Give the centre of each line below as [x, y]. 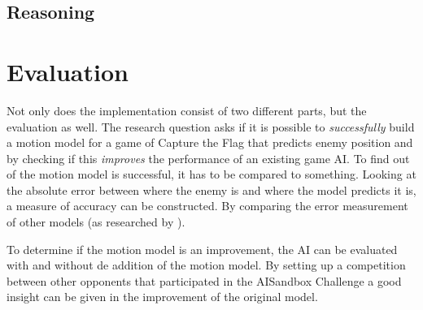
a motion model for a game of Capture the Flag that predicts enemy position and [210, 142]
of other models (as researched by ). [96, 222]
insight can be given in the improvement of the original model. [162, 297]
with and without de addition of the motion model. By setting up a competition [206, 265]
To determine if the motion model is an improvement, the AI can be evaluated [202, 249]
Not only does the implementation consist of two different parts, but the [187, 110]
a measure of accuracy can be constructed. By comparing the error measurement [207, 206]
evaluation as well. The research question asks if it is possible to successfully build [211, 126]
